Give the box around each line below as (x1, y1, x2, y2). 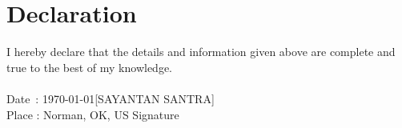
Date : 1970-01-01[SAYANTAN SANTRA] (6, 90, 215, 106)
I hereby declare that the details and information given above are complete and (6, 43, 396, 60)
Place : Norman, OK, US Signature (6, 106, 179, 122)
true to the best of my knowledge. (6, 58, 172, 75)
